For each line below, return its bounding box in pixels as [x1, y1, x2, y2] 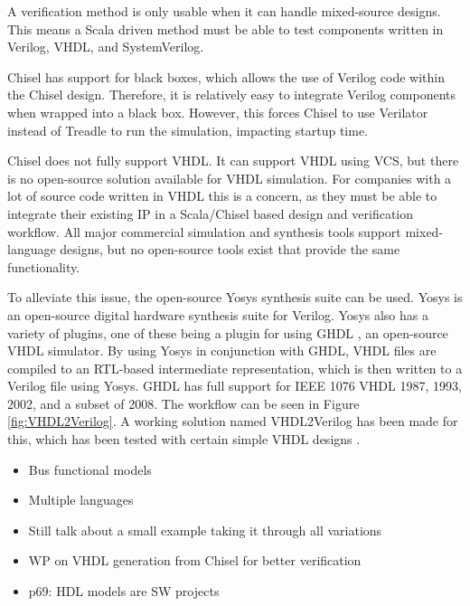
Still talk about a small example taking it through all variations [28, 520, 382, 539]
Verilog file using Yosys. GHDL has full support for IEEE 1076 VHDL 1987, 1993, [7, 376, 462, 395]
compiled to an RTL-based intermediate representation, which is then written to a [7, 358, 463, 377]
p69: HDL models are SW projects [28, 582, 220, 601]
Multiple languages [28, 490, 134, 509]
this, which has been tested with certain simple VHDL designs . [7, 430, 361, 449]
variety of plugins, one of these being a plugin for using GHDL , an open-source [7, 323, 448, 342]
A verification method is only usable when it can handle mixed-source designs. [7, 2, 441, 20]
